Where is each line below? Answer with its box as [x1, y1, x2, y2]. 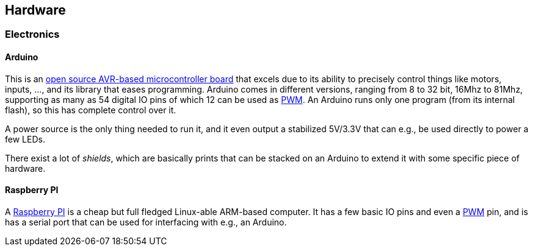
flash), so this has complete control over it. [5, 104, 176, 115]
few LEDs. [5, 133, 45, 144]
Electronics [5, 28, 60, 41]
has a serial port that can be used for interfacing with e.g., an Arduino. [5, 216, 287, 227]
